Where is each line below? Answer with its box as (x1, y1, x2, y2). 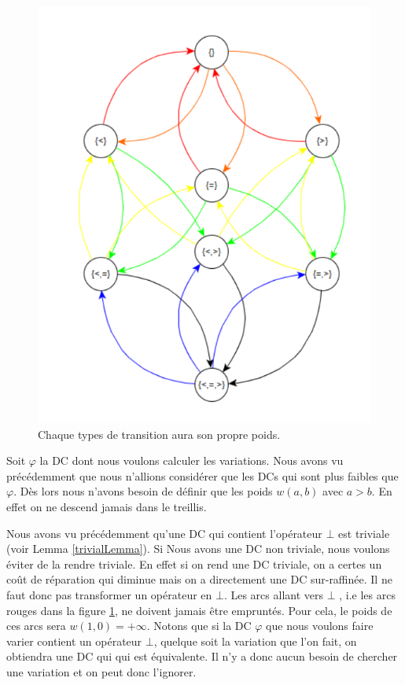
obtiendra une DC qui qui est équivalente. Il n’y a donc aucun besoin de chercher (6, 648, 398, 665)
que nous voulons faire (266, 617, 374, 634)
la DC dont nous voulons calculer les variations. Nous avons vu (39, 452, 344, 469)
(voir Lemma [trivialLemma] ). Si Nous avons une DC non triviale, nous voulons (6, 540, 390, 557)
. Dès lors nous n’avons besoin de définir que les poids (13, 483, 273, 499)
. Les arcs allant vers (223, 586, 323, 602)
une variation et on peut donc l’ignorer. (6, 663, 197, 679)
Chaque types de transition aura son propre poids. (38, 425, 281, 442)
